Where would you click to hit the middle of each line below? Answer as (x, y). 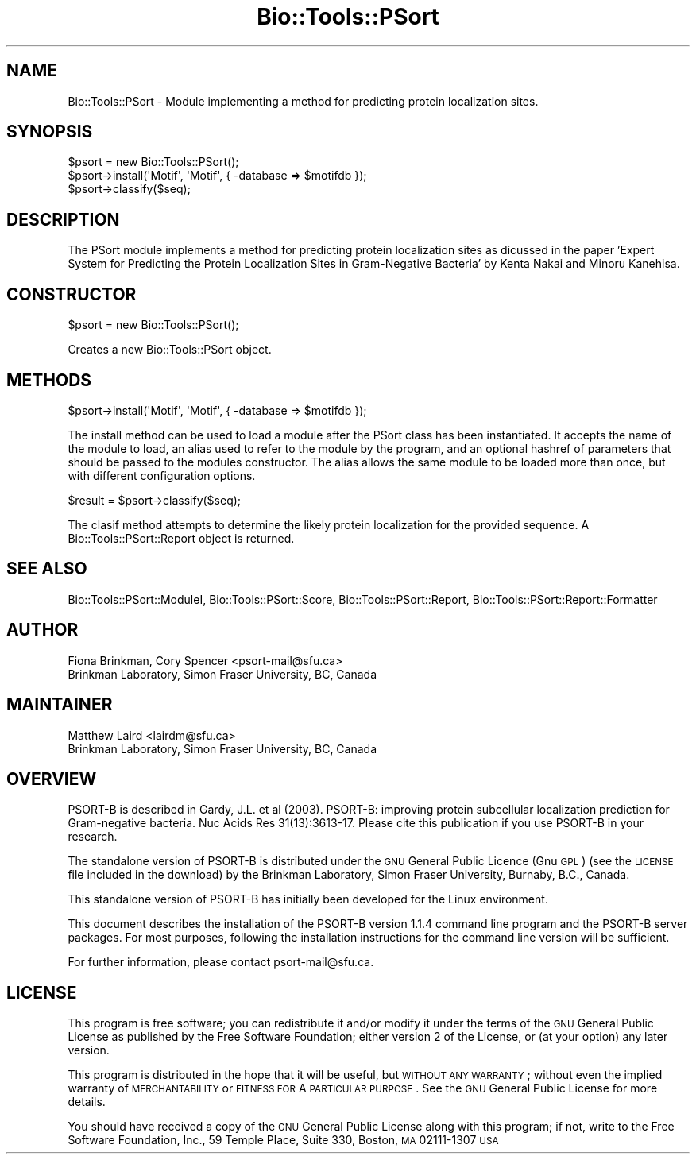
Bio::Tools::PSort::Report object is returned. (181, 538)
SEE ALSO (47, 569)
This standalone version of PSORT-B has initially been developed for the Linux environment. (308, 899)
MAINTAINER (60, 705)
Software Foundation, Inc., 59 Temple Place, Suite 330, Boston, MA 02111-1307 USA (283, 1140)
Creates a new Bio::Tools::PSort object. (170, 350)
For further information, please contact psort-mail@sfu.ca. (221, 962)
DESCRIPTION (63, 219)
